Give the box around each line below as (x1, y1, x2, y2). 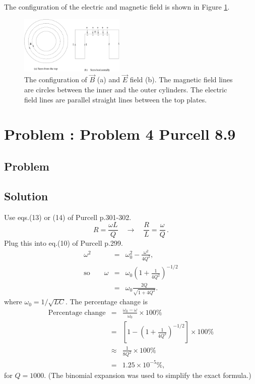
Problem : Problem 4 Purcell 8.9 (4, 124, 236, 144)
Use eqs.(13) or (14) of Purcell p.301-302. (4, 211, 132, 222)
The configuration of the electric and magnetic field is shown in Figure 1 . (4, 2, 230, 12)
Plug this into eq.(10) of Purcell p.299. (4, 238, 123, 248)
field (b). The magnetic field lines (130, 74, 233, 85)
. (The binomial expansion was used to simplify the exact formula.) (44, 370, 251, 380)
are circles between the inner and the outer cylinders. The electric (24, 84, 227, 95)
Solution (4, 188, 48, 203)
